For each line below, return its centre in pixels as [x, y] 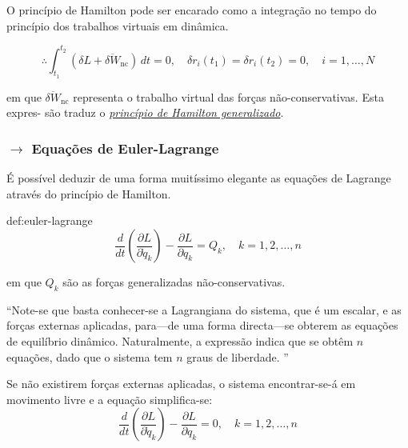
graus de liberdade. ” [238, 356]
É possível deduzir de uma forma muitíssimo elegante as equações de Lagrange [199, 178]
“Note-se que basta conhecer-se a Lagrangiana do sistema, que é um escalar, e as [204, 309]
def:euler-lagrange [50, 220]
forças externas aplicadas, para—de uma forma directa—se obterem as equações [202, 325]
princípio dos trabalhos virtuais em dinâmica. [118, 25]
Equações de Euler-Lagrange [125, 148]
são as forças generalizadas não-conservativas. [174, 282]
